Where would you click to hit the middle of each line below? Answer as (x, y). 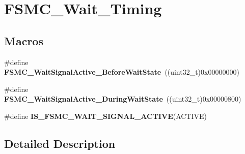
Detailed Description (60, 143)
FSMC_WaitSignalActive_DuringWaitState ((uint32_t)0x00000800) (123, 99)
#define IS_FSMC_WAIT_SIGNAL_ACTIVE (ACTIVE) (106, 116)
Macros (24, 40)
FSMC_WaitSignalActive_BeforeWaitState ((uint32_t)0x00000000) (122, 72)
